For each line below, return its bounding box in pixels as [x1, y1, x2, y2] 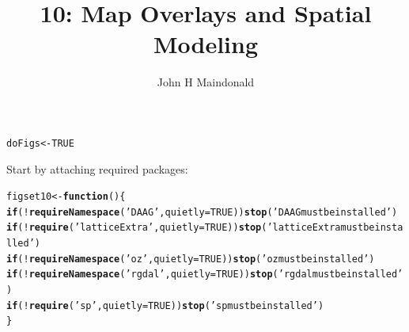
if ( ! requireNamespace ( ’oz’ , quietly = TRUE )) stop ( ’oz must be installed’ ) [6, 253, 375, 265]
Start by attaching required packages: [6, 160, 188, 177]
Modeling [153, 28, 259, 60]
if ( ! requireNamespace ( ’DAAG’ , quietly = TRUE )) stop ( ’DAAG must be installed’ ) [6, 206, 398, 218]
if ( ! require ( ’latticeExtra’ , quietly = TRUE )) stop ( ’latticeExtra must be [6, 222, 375, 234]
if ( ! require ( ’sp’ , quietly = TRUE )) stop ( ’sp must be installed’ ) [6, 300, 324, 311]
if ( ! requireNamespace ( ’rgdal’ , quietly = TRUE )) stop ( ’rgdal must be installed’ [6, 269, 403, 280]
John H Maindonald [157, 74, 255, 90]
